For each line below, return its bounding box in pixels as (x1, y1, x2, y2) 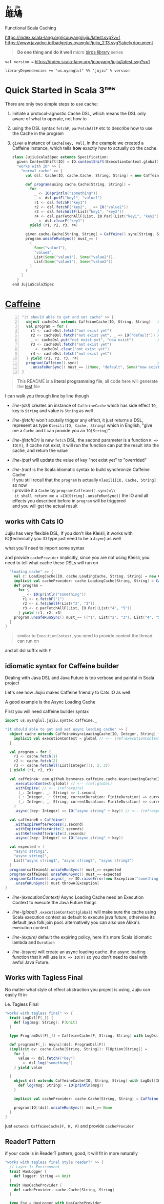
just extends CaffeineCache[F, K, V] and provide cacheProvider (5, 1123, 134, 1129)
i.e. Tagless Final (5, 1001, 39, 1007)
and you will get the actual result (12, 503, 78, 509)
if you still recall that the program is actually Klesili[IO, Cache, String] (12, 477, 156, 483)
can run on (17, 638, 39, 644)
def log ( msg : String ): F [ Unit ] (14, 1020, 78, 1025)
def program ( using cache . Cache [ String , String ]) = (25, 182, 131, 187)
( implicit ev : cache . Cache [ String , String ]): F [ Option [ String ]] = (9, 1047, 147, 1052)
